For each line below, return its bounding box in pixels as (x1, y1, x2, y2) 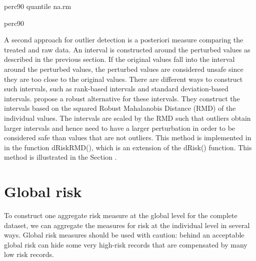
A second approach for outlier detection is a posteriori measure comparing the (4, 34, 243, 45)
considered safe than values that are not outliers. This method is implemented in (4, 132, 251, 143)
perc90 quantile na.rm (4, 1, 71, 11)
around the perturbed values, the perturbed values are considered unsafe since (4, 63, 243, 74)
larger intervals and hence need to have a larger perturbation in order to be (4, 122, 235, 133)
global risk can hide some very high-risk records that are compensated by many (4, 239, 247, 250)
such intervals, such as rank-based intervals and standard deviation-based (4, 83, 228, 94)
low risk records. (4, 249, 54, 260)
